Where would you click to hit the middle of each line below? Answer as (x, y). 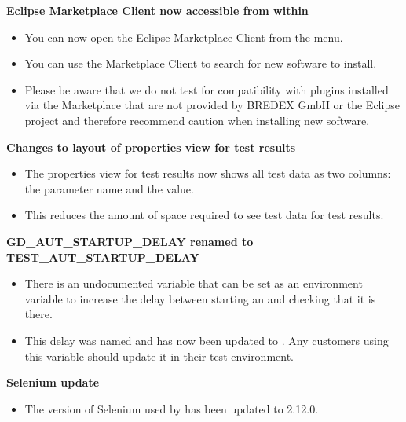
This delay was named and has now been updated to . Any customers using (207, 340)
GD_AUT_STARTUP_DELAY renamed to (130, 241)
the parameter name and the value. (109, 188)
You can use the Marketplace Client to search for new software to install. (201, 63)
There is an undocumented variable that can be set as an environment (194, 283)
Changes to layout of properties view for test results (151, 147)
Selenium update (53, 382)
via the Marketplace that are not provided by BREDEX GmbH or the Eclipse (212, 105)
